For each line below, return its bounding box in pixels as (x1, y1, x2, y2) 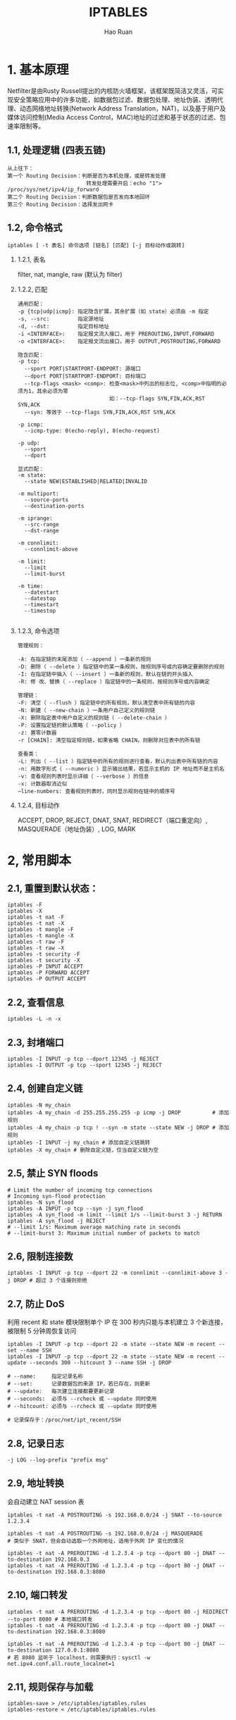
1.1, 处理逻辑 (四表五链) (7, 144, 106, 156)
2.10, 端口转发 (7, 1589, 68, 1601)
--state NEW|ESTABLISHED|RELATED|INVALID (24, 478, 148, 485)
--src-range (24, 521, 59, 528)
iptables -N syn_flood (7, 1199, 74, 1206)
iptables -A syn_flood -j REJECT (7, 1217, 106, 1224)
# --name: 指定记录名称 (7, 1373, 83, 1381)
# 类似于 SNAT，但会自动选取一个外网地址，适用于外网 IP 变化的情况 (7, 1537, 184, 1545)
